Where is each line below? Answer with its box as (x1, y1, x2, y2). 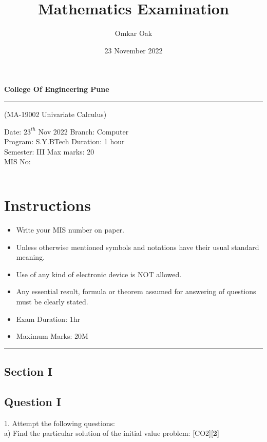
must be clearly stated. (16, 296, 88, 306)
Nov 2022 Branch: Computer (38, 126, 129, 137)
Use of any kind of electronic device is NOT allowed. (16, 268, 182, 279)
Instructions (4, 195, 91, 216)
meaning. (16, 252, 45, 262)
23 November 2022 (104, 45, 163, 55)
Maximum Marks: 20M (16, 331, 88, 341)
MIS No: (4, 156, 31, 167)
